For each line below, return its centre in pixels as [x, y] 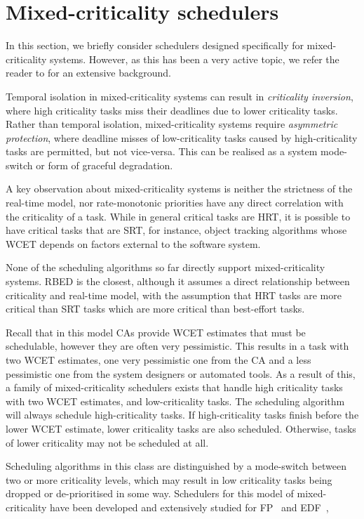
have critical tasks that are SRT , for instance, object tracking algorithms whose [176, 230]
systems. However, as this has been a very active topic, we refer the [195, 59]
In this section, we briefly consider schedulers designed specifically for [155, 45]
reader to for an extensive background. [88, 73]
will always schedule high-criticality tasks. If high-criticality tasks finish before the [182, 415]
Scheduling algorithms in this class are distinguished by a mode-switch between [176, 466]
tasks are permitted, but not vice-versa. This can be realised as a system [162, 151]
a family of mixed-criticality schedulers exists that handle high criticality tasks [174, 387]
